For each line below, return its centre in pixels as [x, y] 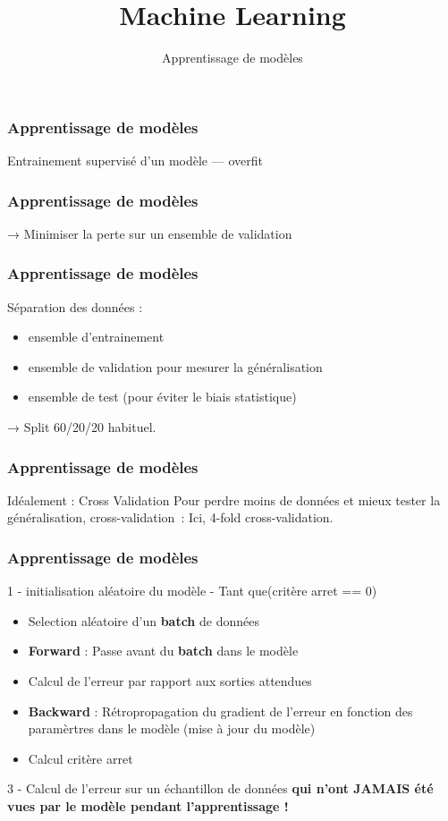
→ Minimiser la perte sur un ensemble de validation [150, 233]
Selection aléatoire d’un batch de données [144, 620]
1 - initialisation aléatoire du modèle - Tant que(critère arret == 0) [192, 591]
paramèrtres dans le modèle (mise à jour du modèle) [172, 728]
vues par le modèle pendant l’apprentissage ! [148, 805]
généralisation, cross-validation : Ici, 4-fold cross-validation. [170, 517]
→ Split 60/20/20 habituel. [82, 427]
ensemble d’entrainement [96, 337]
